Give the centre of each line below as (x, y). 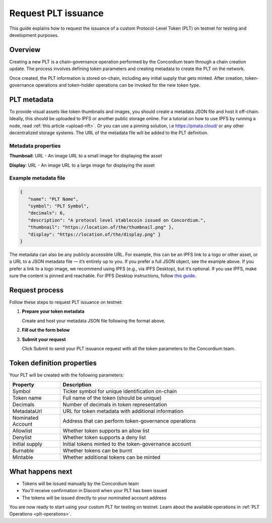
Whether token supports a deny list (104, 438)
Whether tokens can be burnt (97, 451)
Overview (25, 50)
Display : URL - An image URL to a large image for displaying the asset (82, 165)
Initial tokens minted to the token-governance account (127, 444)
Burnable (23, 451)
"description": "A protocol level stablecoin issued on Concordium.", (117, 220)
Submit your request (44, 339)
